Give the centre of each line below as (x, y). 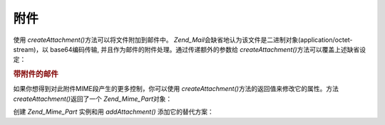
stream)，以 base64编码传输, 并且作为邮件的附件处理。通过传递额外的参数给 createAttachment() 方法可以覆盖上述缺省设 (190, 49)
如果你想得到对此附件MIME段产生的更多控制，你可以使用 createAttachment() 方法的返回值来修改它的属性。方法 (176, 89)
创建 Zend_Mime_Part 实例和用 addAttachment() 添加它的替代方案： (113, 112)
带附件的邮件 (36, 75)
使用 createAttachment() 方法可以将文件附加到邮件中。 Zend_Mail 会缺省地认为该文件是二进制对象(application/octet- (183, 40)
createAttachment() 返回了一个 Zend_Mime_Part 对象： (93, 99)
